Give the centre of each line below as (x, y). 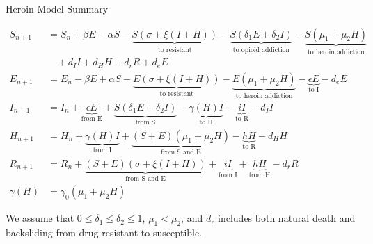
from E (92, 119)
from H (260, 175)
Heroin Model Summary (57, 8)
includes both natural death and (287, 218)
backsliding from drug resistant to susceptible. (104, 233)
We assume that (40, 218)
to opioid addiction (261, 50)
